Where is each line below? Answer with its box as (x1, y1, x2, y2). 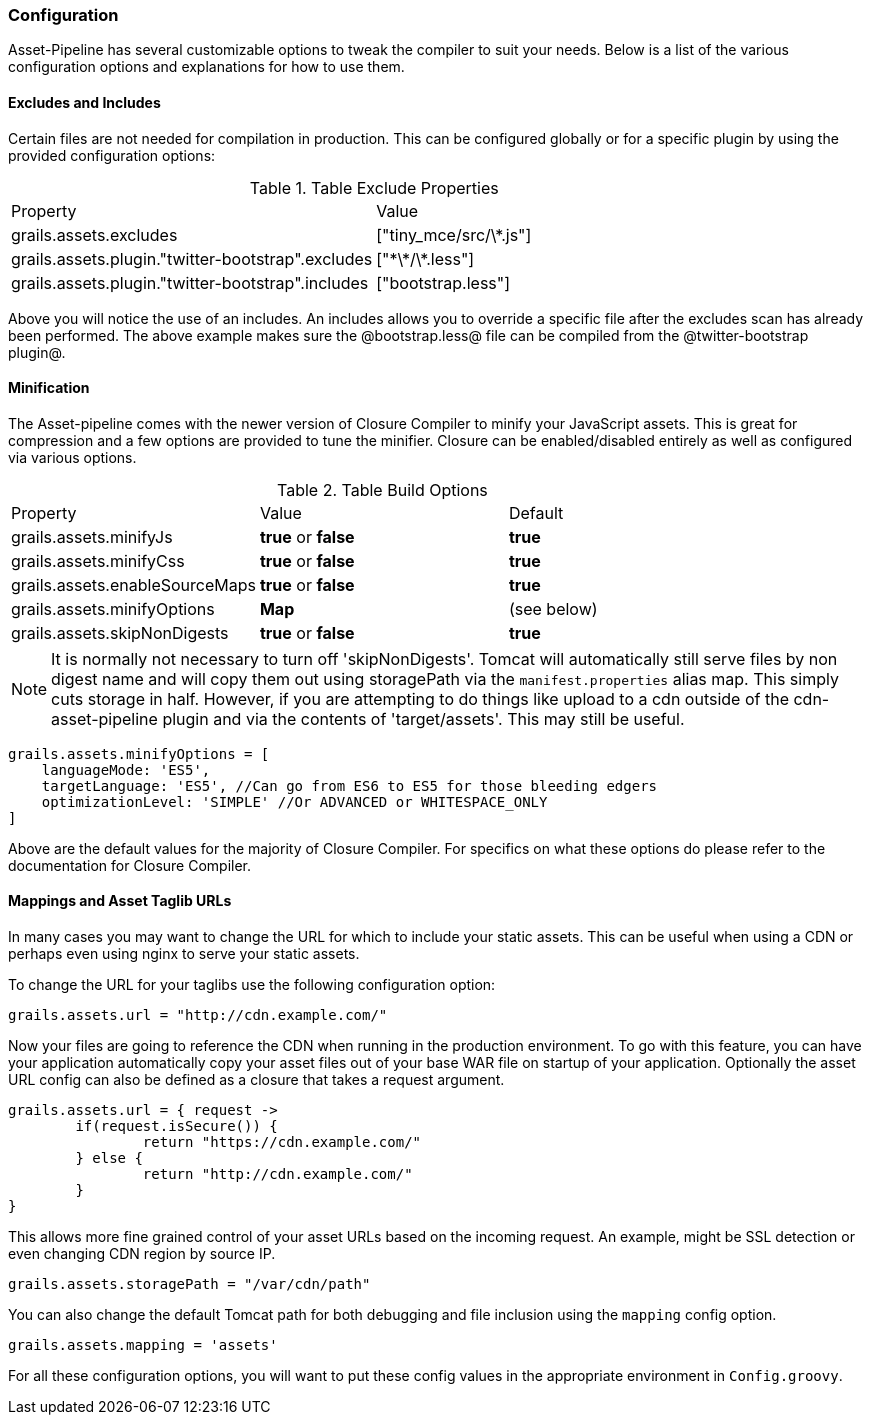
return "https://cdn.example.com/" (142, 1134, 422, 1151)
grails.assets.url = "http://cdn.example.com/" (8, 1007, 388, 1024)
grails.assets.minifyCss (11, 550, 185, 571)
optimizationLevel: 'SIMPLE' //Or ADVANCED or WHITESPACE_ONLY (41, 793, 548, 810)
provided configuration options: (8, 146, 216, 164)
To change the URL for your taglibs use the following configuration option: (8, 976, 496, 994)
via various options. (8, 448, 137, 466)
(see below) (508, 598, 598, 619)
